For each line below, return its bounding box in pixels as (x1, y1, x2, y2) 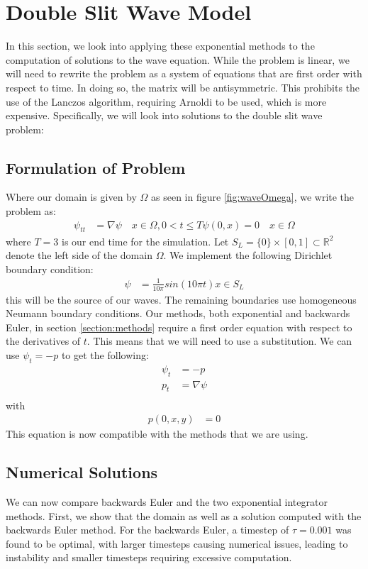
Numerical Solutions (6, 461, 158, 483)
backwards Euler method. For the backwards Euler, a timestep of (6, 522, 289, 537)
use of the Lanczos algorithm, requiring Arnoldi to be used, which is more (6, 94, 327, 109)
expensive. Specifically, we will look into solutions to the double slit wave (6, 108, 323, 123)
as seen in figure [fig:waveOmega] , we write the (151, 189, 355, 204)
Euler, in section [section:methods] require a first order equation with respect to (6, 319, 352, 334)
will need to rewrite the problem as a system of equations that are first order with (6, 66, 362, 81)
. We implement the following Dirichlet (163, 248, 333, 263)
